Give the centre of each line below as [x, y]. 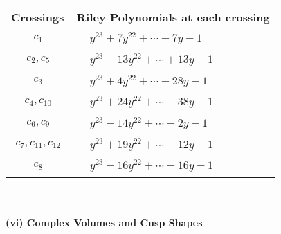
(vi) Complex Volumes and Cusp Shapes [104, 222]
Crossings [38, 17]
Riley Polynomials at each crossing [173, 17]
